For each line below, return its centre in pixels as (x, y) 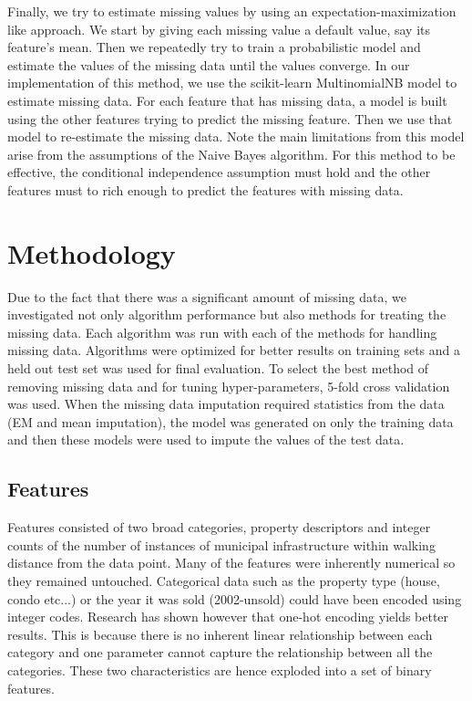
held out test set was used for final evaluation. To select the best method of (218, 368)
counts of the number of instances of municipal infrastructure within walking (221, 544)
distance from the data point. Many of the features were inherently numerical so (231, 563)
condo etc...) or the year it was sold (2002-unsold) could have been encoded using (235, 598)
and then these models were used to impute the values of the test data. (206, 439)
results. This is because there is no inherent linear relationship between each (220, 634)
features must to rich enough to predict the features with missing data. (205, 189)
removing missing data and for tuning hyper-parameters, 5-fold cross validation (229, 386)
